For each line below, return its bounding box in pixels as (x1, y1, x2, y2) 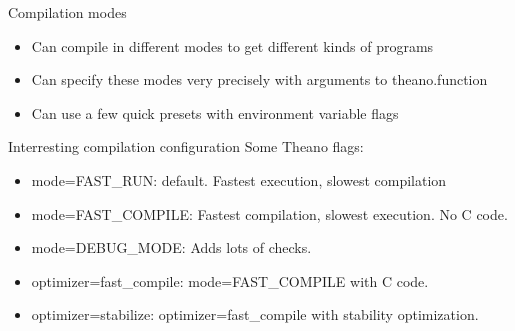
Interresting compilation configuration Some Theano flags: (8, 136, 364, 157)
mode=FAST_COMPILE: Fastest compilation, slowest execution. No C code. (31, 203, 508, 224)
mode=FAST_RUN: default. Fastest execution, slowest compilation (31, 169, 447, 190)
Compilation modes (8, 2, 127, 22)
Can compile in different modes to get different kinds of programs (31, 35, 434, 56)
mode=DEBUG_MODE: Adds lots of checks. (31, 237, 312, 258)
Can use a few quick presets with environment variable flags (31, 102, 399, 123)
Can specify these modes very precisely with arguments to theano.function (31, 69, 488, 90)
